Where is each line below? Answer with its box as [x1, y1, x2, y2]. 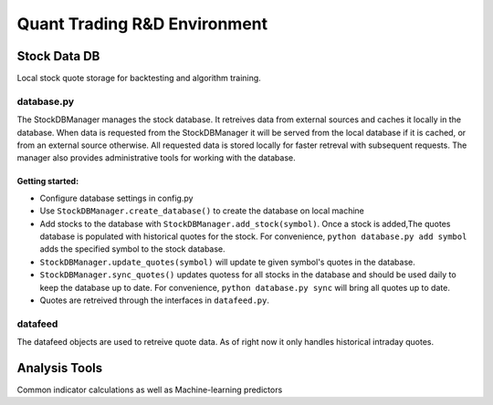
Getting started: [16, 176, 79, 187]
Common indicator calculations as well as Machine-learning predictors [16, 384, 283, 395]
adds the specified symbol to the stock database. [39, 244, 226, 254]
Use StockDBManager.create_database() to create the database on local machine [39, 205, 364, 216]
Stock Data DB [16, 48, 100, 64]
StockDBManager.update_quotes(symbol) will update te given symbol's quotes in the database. [39, 256, 415, 267]
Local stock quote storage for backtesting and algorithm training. [16, 73, 262, 84]
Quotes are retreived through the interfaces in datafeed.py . [39, 295, 269, 306]
